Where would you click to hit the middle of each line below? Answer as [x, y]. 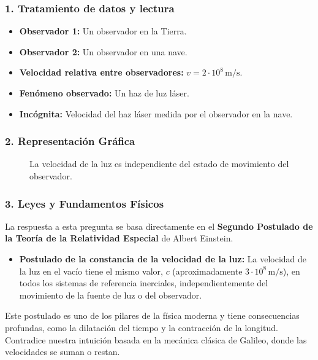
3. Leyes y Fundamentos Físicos [85, 203]
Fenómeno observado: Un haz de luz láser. [104, 93]
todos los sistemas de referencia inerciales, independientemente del [144, 283]
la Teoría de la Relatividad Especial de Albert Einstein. [119, 238]
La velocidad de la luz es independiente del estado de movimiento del [159, 164]
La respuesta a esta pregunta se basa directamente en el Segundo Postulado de [159, 226]
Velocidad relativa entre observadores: [101, 72]
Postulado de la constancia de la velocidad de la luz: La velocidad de [163, 259]
